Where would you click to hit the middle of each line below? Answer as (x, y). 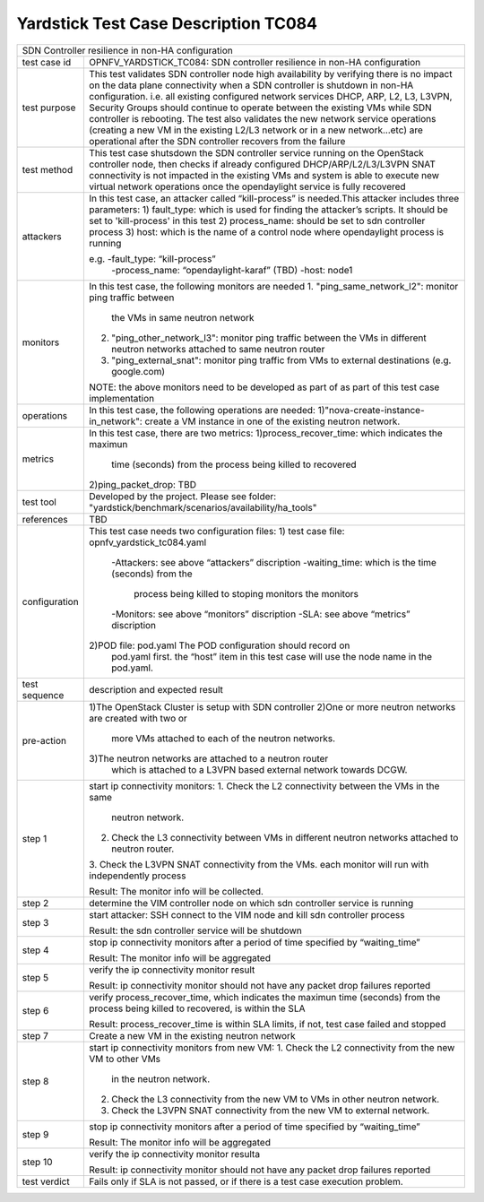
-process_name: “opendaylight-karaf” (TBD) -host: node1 (232, 270)
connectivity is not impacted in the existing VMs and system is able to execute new (264, 175)
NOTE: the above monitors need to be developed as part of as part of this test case (264, 387)
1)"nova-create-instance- (371, 410)
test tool (39, 502)
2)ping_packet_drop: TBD (143, 484)
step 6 (35, 1010)
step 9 (35, 1134)
